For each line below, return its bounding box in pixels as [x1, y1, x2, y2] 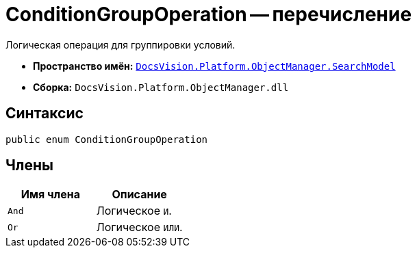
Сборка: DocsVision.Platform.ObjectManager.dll [33, 81, 289, 93]
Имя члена [21, 187, 81, 202]
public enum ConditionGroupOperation [5, 133, 208, 145]
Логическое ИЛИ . [96, 220, 183, 235]
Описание [112, 187, 167, 202]
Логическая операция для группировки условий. [5, 38, 236, 51]
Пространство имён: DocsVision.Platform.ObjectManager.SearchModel [33, 59, 396, 72]
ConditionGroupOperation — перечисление [5, 3, 412, 26]
